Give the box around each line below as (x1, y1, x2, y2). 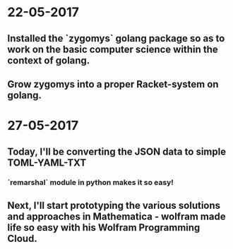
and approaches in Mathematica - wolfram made (7, 210, 226, 222)
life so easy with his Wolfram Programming (7, 221, 201, 233)
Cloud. (7, 232, 37, 244)
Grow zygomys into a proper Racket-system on (7, 78, 219, 90)
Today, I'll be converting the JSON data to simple (7, 145, 227, 157)
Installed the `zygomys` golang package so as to (7, 32, 225, 44)
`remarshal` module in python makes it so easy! (7, 178, 174, 188)
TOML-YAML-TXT (7, 157, 87, 169)
